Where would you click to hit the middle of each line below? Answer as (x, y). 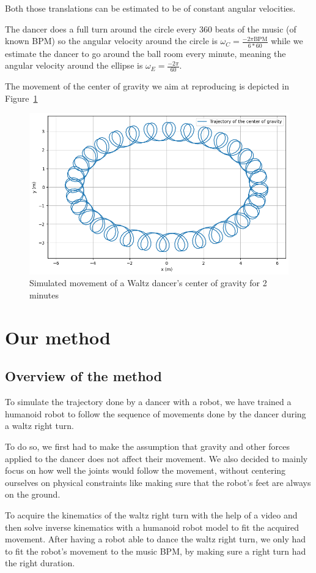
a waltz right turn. (39, 426)
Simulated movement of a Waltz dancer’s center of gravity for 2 (148, 283)
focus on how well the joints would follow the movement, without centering (145, 470)
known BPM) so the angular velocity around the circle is (111, 41)
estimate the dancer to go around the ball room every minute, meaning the (145, 53)
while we (287, 41)
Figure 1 (21, 98)
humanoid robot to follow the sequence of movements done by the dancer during (156, 413)
